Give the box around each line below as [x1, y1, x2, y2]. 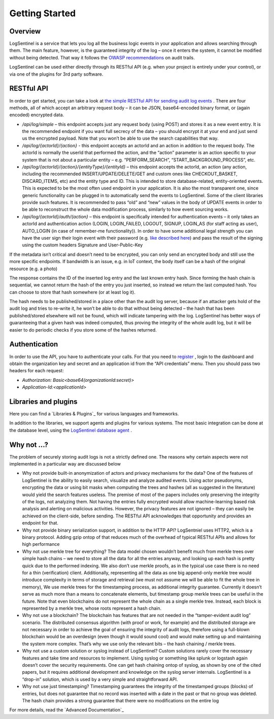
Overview [9, 27, 41, 36]
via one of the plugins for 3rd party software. [9, 71, 104, 77]
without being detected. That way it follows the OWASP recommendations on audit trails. [9, 54, 195, 60]
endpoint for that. [22, 520, 58, 526]
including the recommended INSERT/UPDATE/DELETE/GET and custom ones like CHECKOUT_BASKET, [22, 171, 238, 177]
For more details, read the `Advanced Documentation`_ [9, 707, 124, 713]
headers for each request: [9, 368, 64, 374]
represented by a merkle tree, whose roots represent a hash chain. [22, 605, 162, 611]
